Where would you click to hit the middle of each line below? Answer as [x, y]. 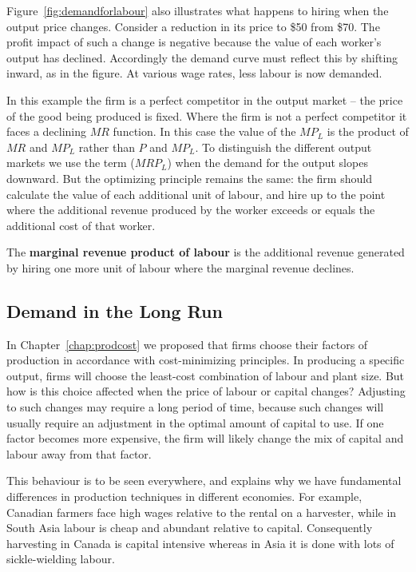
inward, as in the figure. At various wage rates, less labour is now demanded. [194, 73]
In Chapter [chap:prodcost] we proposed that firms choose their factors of [187, 344]
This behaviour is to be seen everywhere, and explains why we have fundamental [204, 481]
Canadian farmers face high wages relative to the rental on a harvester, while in [202, 512]
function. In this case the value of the [204, 131]
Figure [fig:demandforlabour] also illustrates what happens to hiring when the [198, 10]
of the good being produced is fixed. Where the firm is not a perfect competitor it [207, 115]
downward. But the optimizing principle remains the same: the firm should [189, 178]
